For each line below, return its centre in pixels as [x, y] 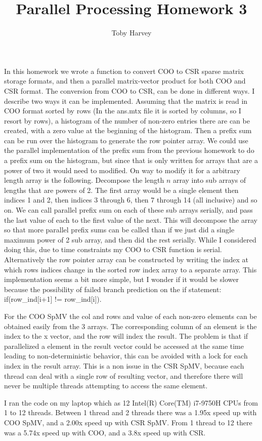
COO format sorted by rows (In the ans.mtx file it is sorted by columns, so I [123, 111]
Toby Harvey [132, 33]
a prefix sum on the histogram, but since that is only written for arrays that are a [131, 160]
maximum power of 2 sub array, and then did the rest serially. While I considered [130, 239]
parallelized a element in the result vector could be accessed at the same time [124, 346]
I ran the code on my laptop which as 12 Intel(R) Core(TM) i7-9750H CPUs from [131, 402]
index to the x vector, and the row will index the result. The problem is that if [126, 336]
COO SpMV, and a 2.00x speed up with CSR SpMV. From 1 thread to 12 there [128, 422]
